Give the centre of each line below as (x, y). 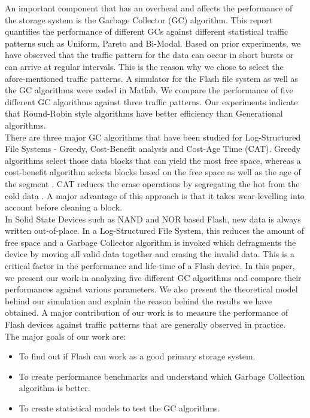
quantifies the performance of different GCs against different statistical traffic (147, 31)
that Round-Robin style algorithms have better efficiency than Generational (144, 113)
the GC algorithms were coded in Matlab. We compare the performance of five (149, 90)
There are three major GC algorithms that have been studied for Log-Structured (153, 137)
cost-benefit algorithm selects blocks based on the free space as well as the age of (153, 172)
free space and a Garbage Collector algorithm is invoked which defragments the (151, 242)
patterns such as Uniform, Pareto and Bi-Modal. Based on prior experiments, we (153, 43)
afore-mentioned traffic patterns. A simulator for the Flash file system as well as (152, 78)
